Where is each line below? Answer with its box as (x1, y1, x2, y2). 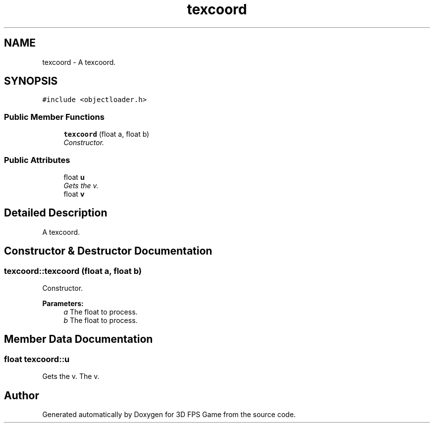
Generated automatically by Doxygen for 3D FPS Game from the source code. (42, 410, 296, 419)
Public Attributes (4, 155, 70, 165)
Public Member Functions (4, 111, 105, 122)
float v (63, 189, 85, 198)
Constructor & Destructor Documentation (4, 245, 213, 258)
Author (4, 389, 39, 402)
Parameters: (42, 299, 84, 308)
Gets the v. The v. (42, 372, 100, 381)
